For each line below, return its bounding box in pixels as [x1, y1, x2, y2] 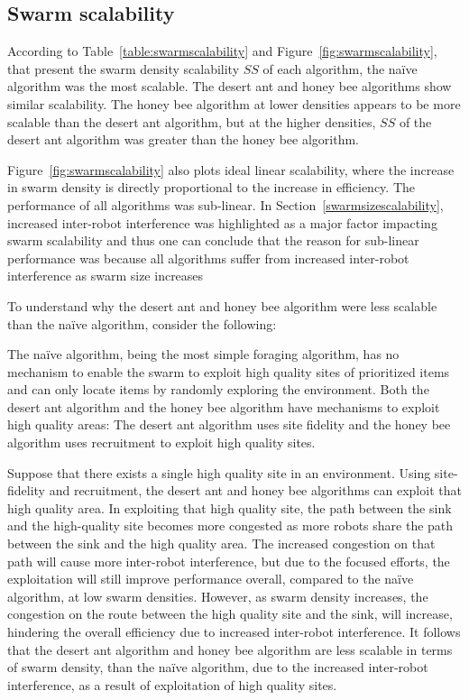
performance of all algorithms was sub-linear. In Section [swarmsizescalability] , [7, 195, 444, 214]
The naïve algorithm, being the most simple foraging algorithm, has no [7, 345, 400, 364]
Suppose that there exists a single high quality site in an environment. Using [7, 463, 431, 482]
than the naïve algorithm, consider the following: [7, 314, 277, 333]
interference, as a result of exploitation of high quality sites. [7, 675, 337, 694]
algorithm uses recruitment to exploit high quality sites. [7, 433, 316, 452]
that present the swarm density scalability [7, 59, 240, 78]
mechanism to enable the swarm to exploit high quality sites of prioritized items [7, 362, 450, 381]
